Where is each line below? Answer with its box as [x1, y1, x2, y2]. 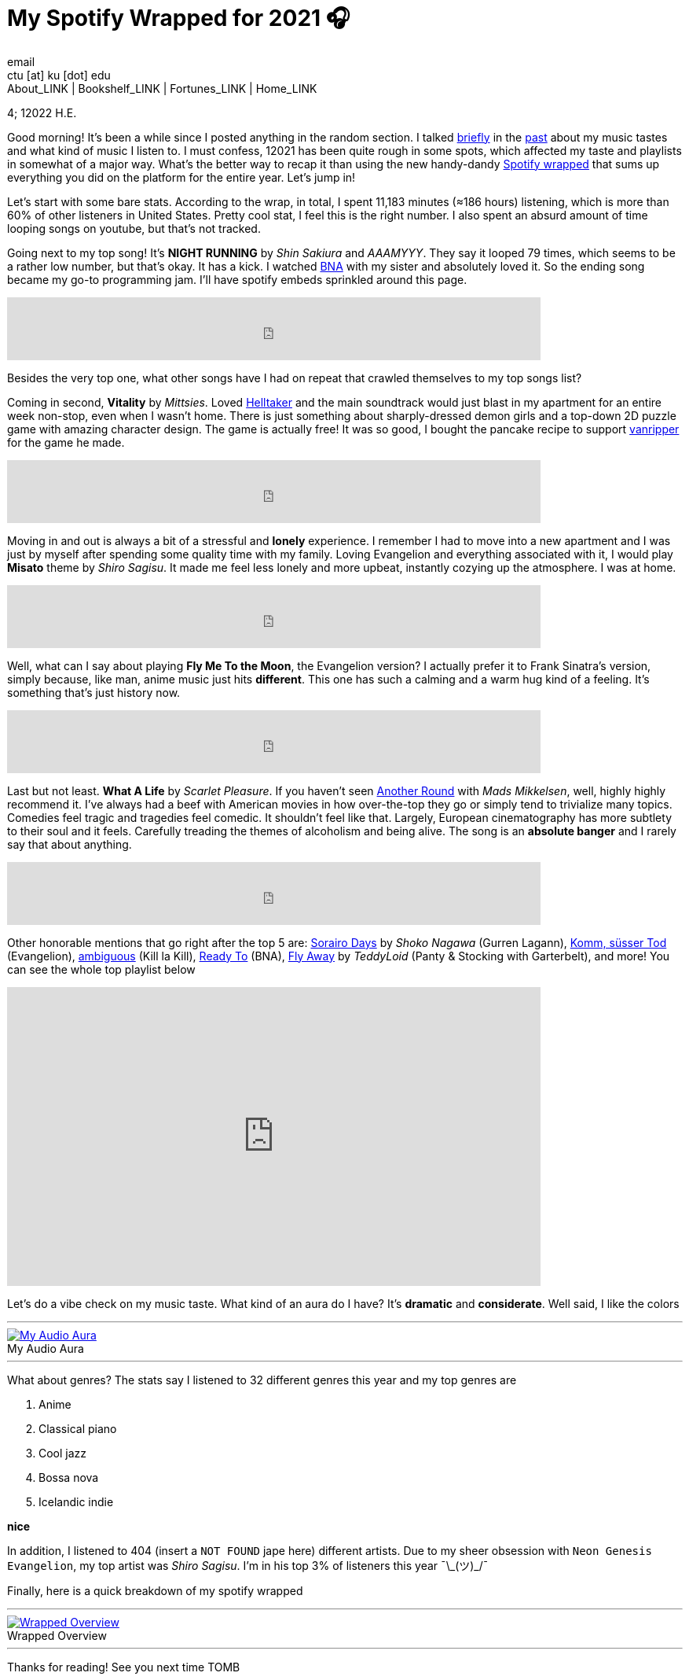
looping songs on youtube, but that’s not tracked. [7, 221, 261, 235]
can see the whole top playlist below [7, 962, 196, 976]
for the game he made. [7, 435, 125, 449]
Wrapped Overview [7, 1628, 107, 1642]
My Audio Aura [7, 1341, 84, 1355]
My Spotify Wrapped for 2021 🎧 [7, 5, 350, 31]
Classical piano [38, 1421, 117, 1435]
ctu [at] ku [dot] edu [7, 68, 111, 82]
